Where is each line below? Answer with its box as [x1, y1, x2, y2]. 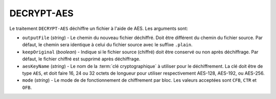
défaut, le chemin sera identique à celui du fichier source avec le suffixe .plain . [22, 42, 193, 48]
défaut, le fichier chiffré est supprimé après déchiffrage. [22, 56, 141, 62]
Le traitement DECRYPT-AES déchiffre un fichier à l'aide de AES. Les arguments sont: [9, 25, 189, 31]
